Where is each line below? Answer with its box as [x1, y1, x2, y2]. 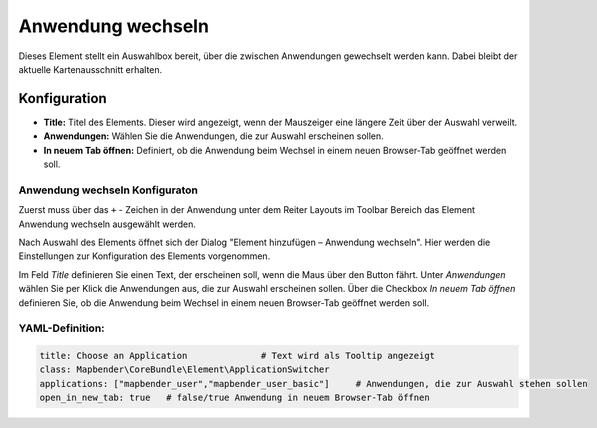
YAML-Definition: [18, 321, 105, 335]
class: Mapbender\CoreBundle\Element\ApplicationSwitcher [39, 364, 330, 375]
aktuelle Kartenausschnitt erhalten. [18, 63, 163, 75]
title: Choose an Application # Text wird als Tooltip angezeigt [39, 350, 435, 362]
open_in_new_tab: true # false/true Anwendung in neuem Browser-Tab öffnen [39, 392, 430, 404]
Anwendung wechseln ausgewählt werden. [18, 218, 197, 230]
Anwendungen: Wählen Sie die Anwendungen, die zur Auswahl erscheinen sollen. [43, 130, 384, 142]
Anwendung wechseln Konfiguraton [18, 183, 199, 197]
